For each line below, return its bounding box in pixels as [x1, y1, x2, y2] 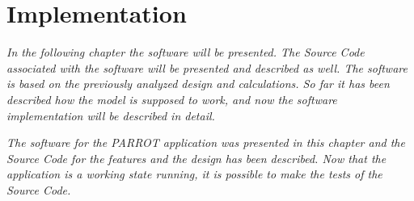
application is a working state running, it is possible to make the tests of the [6, 165, 382, 182]
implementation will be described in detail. [6, 107, 215, 124]
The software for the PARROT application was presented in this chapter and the [6, 134, 405, 151]
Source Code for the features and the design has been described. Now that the [6, 149, 387, 166]
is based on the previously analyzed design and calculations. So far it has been [6, 75, 390, 92]
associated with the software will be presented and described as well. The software [6, 59, 408, 76]
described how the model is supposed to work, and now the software [6, 90, 337, 107]
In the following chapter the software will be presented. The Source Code [6, 44, 365, 61]
